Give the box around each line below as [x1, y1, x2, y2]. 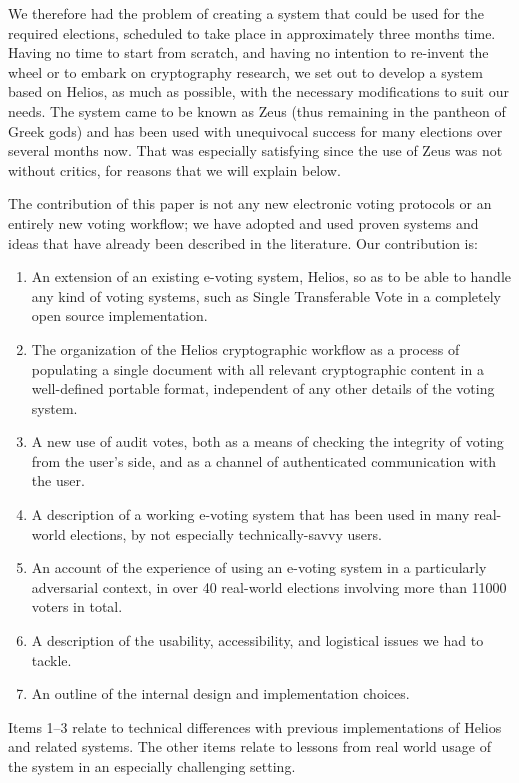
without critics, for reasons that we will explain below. [8, 159, 341, 180]
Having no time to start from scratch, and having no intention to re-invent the [8, 42, 489, 63]
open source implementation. [31, 305, 208, 326]
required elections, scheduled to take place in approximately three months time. [8, 22, 496, 43]
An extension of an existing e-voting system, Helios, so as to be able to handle [31, 266, 512, 287]
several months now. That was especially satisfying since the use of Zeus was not [8, 140, 503, 161]
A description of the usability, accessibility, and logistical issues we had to [31, 630, 484, 651]
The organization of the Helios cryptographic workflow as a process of [31, 338, 460, 359]
